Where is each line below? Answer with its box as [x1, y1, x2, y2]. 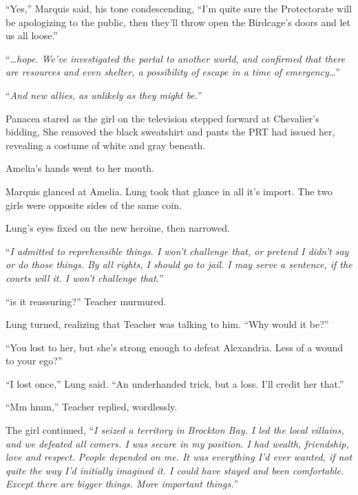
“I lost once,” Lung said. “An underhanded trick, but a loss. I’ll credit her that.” [6, 376, 344, 390]
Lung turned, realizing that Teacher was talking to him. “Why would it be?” [6, 317, 329, 331]
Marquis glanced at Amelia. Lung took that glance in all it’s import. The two [6, 184, 333, 198]
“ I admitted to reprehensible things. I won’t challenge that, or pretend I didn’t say [6, 243, 349, 258]
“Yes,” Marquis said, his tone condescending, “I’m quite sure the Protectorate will [6, 1, 352, 15]
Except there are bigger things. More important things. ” [6, 476, 239, 491]
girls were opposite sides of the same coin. [6, 197, 182, 212]
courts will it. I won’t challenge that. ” [6, 270, 164, 285]
